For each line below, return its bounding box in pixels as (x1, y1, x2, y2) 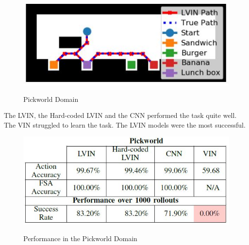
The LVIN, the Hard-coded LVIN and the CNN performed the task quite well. (4, 110, 237, 120)
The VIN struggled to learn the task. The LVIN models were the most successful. (4, 119, 246, 130)
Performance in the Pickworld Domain (23, 233, 137, 244)
